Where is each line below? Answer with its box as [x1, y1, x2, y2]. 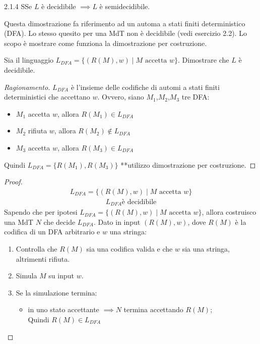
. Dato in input [93, 216, 141, 227]
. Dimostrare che [178, 55, 229, 65]
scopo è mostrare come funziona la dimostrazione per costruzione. [4, 37, 207, 48]
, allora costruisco [202, 207, 256, 217]
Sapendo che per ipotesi [4, 207, 78, 217]
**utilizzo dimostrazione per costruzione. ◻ [120, 159, 256, 170]
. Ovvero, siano [97, 91, 144, 102]
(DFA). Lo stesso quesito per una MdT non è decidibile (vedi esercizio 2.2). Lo [4, 28, 247, 38]
